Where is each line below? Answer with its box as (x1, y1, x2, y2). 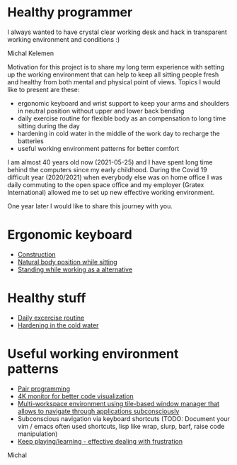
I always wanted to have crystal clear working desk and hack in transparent (7, 28, 228, 36)
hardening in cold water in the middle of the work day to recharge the (17, 129, 221, 138)
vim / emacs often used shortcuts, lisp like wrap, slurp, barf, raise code (17, 422, 225, 430)
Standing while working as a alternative (17, 265, 133, 274)
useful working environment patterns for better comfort (17, 144, 180, 152)
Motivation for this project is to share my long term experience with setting (7, 62, 225, 71)
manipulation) (17, 430, 58, 438)
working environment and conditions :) (7, 35, 120, 43)
